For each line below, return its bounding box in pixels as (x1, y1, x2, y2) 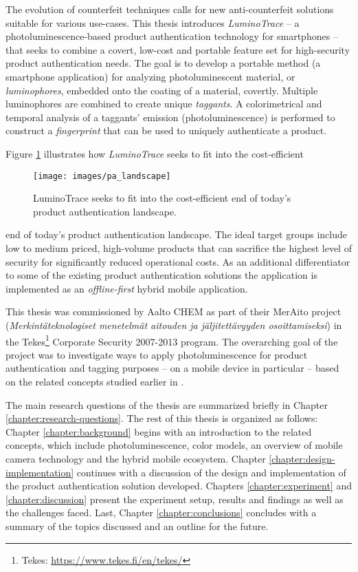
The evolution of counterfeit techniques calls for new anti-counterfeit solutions (5, 2, 334, 16)
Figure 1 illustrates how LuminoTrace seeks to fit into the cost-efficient (5, 146, 304, 160)
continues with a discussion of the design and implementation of (76, 465, 346, 479)
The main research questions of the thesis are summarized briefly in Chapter (5, 397, 328, 412)
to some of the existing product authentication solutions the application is (5, 268, 317, 282)
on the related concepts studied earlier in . (5, 374, 184, 388)
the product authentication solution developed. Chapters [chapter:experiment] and (5, 478, 353, 493)
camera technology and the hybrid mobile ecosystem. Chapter (5, 451, 266, 465)
